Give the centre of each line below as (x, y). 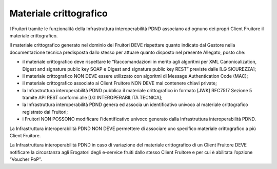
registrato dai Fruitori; (45, 112)
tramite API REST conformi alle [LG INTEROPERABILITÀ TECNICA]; (92, 98)
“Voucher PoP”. (26, 159)
